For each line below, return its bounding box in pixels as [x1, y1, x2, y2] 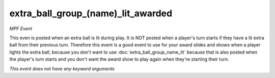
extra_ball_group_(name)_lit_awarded [9, 8, 173, 19]
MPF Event [9, 25, 33, 32]
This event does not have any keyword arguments [9, 65, 115, 71]
